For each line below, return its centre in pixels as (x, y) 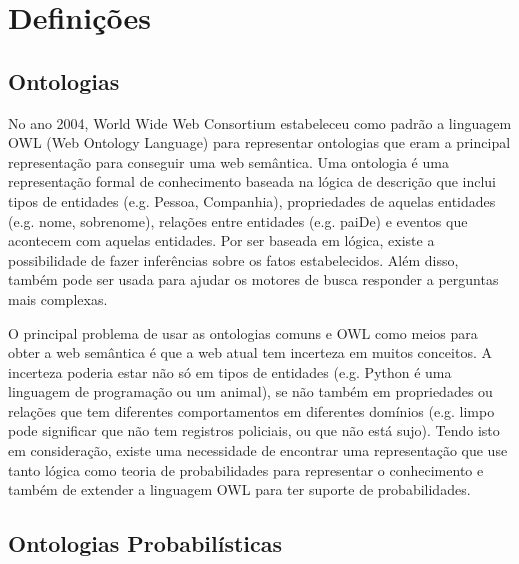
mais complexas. (58, 298)
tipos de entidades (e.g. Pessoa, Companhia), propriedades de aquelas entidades (252, 200)
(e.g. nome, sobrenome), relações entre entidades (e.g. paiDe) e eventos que (238, 220)
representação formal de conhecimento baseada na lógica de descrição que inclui (252, 181)
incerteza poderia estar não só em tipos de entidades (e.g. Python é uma (230, 371)
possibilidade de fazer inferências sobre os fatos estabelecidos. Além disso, (233, 259)
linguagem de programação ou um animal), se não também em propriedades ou (250, 391)
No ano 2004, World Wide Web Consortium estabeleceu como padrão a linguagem (260, 122)
